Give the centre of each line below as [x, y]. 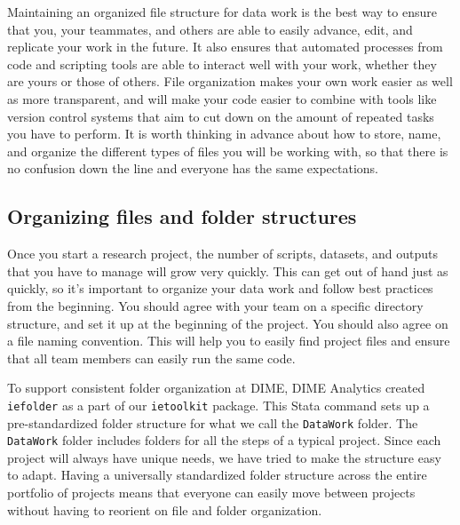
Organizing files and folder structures [182, 216]
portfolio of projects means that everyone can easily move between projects [211, 493]
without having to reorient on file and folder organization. [165, 509]
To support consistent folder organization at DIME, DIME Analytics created [216, 388]
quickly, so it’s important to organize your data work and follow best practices [220, 288]
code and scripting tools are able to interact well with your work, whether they [222, 64]
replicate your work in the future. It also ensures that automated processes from [225, 47]
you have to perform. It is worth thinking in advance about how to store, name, [224, 134]
